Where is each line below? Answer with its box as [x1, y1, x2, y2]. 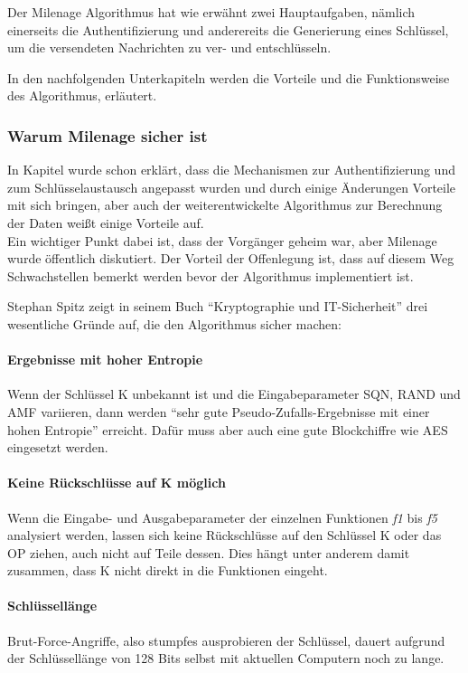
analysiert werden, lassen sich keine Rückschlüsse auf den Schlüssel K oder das [7, 526, 442, 545]
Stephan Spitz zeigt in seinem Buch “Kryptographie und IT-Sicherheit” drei [7, 297, 428, 316]
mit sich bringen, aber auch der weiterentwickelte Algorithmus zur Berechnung [7, 195, 443, 214]
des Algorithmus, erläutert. [7, 86, 157, 105]
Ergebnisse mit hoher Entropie [7, 350, 203, 369]
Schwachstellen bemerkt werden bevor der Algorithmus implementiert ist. [7, 266, 414, 285]
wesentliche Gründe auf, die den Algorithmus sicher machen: [7, 314, 342, 333]
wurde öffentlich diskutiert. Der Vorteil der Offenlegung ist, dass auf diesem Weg [7, 249, 454, 268]
